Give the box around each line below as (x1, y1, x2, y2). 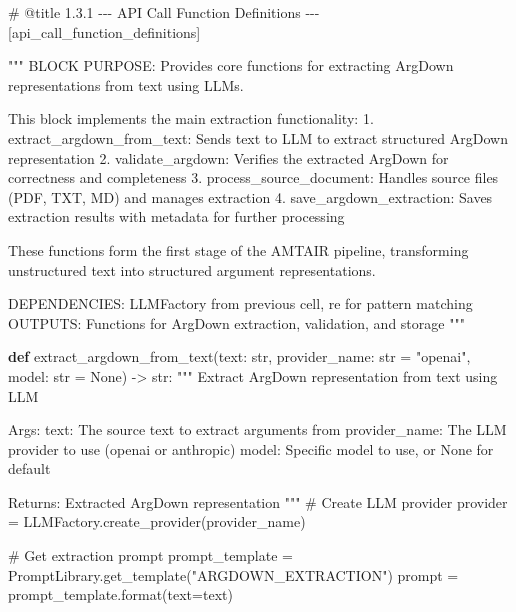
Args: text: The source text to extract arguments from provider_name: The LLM (8, 419, 507, 440)
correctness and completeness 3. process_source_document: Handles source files (8, 167, 499, 188)
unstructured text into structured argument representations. (8, 259, 376, 280)
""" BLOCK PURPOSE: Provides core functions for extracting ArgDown (8, 55, 454, 76)
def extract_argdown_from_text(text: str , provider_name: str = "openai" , (8, 346, 471, 367)
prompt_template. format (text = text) (8, 584, 233, 605)
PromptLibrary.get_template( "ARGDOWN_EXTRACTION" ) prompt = (8, 564, 459, 585)
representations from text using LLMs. (8, 74, 244, 95)
